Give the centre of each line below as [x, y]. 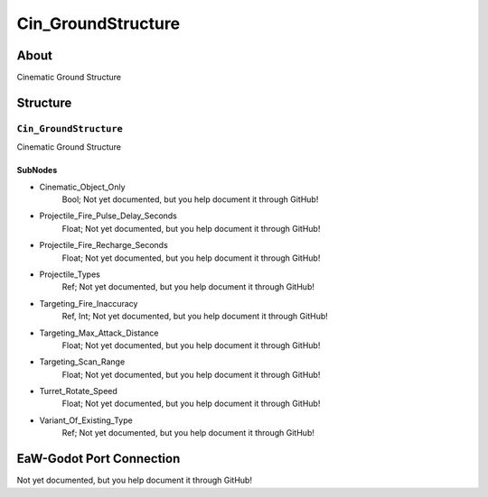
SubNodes [37, 170]
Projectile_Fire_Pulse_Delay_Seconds [108, 216]
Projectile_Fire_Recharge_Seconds [104, 245]
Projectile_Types [70, 274]
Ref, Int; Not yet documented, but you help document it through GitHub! [195, 317]
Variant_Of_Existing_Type [86, 420]
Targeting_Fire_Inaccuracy [89, 303]
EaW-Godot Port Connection [99, 459]
